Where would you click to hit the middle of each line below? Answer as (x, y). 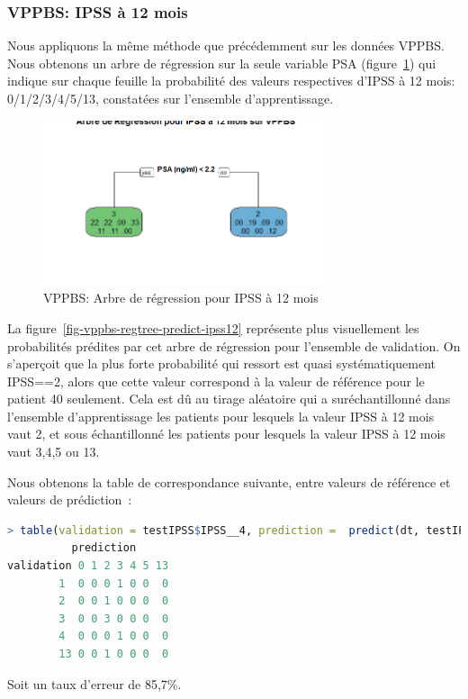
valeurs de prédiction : (70, 499)
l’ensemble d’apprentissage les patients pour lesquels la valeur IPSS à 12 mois (221, 416)
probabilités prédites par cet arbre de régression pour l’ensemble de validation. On (234, 345)
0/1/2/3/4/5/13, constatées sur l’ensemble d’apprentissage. (171, 98)
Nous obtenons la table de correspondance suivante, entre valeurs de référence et (229, 481)
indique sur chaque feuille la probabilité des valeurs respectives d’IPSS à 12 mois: (231, 81)
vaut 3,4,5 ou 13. (54, 452)
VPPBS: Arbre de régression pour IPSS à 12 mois (181, 298)
